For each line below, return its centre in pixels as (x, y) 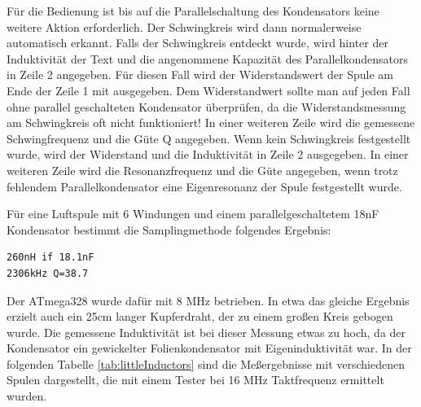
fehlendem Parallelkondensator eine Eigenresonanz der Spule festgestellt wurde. (204, 186)
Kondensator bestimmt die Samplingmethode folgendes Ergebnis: (169, 229)
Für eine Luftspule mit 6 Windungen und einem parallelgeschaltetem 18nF (193, 214)
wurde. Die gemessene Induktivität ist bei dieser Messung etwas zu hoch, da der (206, 332)
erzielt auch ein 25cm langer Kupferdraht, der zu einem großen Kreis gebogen (200, 316)
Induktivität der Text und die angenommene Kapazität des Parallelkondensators (207, 58)
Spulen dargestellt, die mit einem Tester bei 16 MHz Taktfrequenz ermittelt (195, 380)
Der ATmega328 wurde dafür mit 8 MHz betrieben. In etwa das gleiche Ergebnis (208, 300)
